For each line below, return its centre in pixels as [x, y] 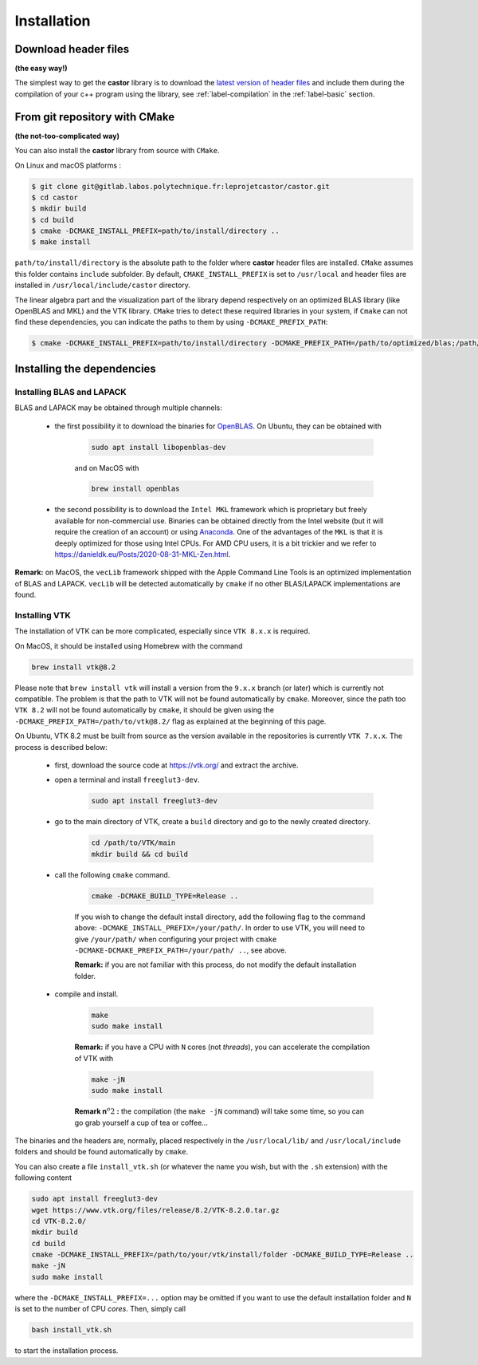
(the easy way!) [41, 69]
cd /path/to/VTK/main [133, 843]
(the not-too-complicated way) [67, 136]
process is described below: [61, 747]
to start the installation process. [67, 1351]
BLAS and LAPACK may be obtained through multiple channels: [118, 408]
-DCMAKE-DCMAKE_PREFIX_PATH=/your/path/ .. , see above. [180, 950]
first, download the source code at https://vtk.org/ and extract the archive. [176, 765]
